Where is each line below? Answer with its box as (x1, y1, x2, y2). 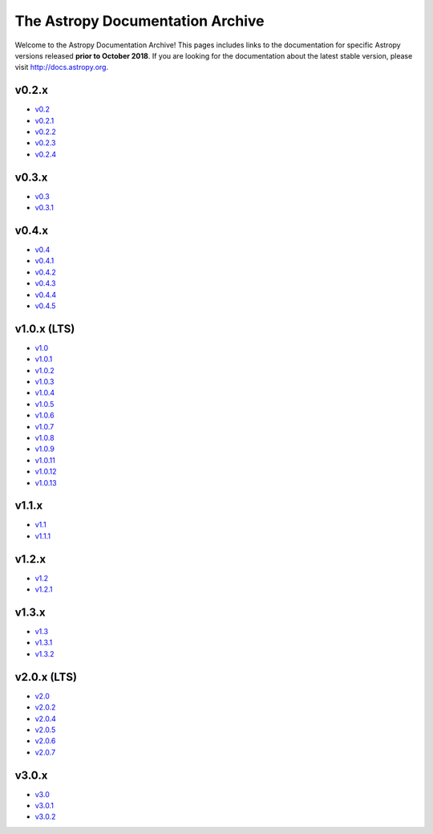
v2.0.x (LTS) (14, 670, 78, 684)
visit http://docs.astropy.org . (14, 63, 108, 72)
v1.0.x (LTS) (14, 322, 75, 336)
